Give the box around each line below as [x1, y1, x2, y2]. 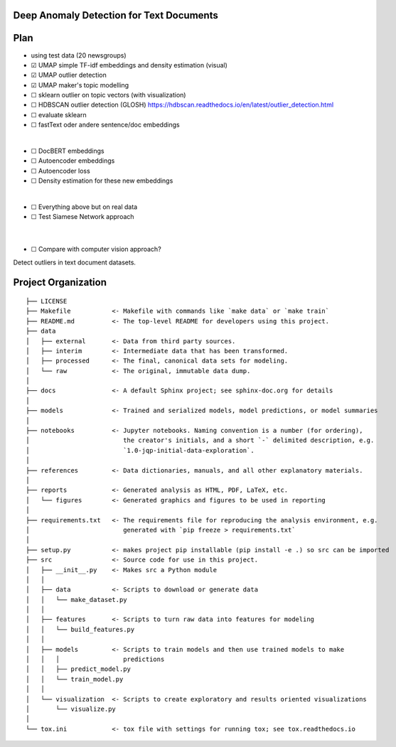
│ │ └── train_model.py [26, 675, 124, 683]
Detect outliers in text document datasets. [13, 258, 137, 267]
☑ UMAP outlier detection [31, 71, 107, 80]
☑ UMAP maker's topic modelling [31, 80, 129, 89]
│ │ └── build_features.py [26, 625, 135, 633]
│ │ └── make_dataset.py [26, 596, 127, 603]
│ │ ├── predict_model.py [26, 665, 132, 673]
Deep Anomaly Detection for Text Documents [13, 9, 218, 21]
